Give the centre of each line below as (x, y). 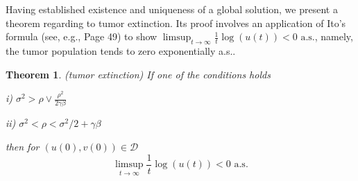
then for (23, 146)
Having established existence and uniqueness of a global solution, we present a (172, 9)
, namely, (334, 36)
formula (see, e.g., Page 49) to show (82, 36)
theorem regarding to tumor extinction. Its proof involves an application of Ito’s (176, 23)
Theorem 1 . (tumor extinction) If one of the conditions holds (138, 74)
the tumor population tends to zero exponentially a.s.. (121, 50)
